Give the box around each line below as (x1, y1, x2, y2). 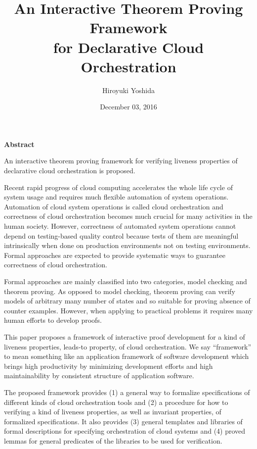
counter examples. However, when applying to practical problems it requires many (4, 305, 253, 315)
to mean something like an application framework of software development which (4, 351, 249, 361)
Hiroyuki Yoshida (102, 85, 155, 95)
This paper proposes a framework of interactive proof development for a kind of (4, 331, 245, 342)
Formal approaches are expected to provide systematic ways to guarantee (4, 249, 225, 260)
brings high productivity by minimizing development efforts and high (4, 360, 213, 371)
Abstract (4, 139, 35, 149)
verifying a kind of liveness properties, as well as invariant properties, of (4, 406, 221, 417)
